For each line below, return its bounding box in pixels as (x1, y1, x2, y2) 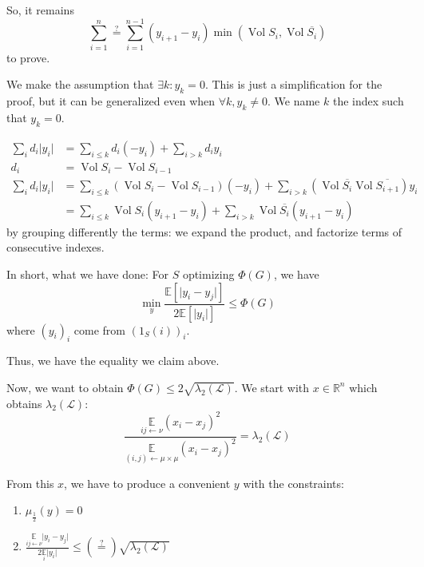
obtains (6, 395, 42, 411)
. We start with (234, 379, 310, 395)
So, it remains (6, 2, 74, 18)
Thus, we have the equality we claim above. (6, 352, 220, 369)
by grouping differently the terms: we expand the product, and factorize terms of (6, 223, 402, 240)
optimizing (182, 266, 235, 283)
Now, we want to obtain (6, 379, 124, 395)
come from (73, 321, 126, 338)
